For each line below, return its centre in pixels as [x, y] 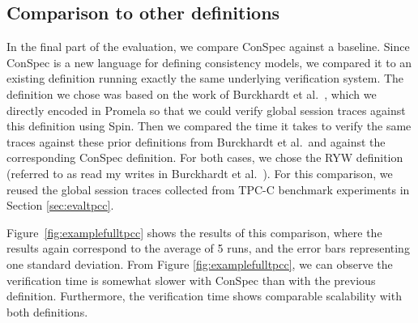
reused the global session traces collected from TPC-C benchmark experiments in [208, 189]
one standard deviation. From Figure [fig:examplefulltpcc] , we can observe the [200, 263]
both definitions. [47, 311]
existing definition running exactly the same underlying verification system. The [205, 78]
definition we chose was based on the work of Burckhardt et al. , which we [192, 93]
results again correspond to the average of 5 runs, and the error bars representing [208, 248]
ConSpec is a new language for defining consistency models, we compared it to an [209, 62]
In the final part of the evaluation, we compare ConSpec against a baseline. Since [208, 47]
